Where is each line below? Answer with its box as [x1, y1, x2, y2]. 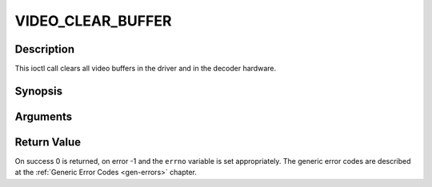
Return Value [14, 135, 82, 149]
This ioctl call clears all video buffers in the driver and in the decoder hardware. [14, 64, 276, 74]
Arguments [14, 109, 73, 123]
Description [14, 42, 75, 56]
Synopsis [14, 84, 63, 97]
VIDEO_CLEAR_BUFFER [14, 12, 172, 30]
